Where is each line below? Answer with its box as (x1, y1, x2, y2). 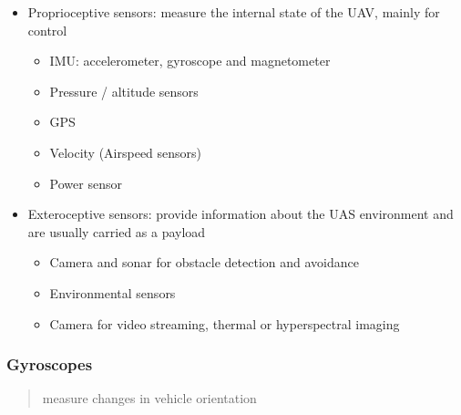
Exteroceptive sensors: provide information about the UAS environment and (27, 204, 454, 223)
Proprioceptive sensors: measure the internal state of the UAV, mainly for (27, 3, 440, 21)
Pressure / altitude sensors (49, 81, 199, 100)
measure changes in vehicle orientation (42, 389, 257, 408)
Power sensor (49, 173, 122, 192)
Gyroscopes (6, 353, 93, 376)
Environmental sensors (49, 283, 176, 302)
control (27, 20, 67, 39)
